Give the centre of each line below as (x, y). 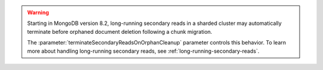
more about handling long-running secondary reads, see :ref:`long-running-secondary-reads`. (143, 51)
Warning (38, 12)
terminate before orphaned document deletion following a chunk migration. (120, 31)
